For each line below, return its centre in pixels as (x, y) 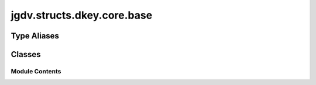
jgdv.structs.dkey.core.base (82, 15)
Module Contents (36, 71)
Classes (26, 54)
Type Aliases (35, 36)
